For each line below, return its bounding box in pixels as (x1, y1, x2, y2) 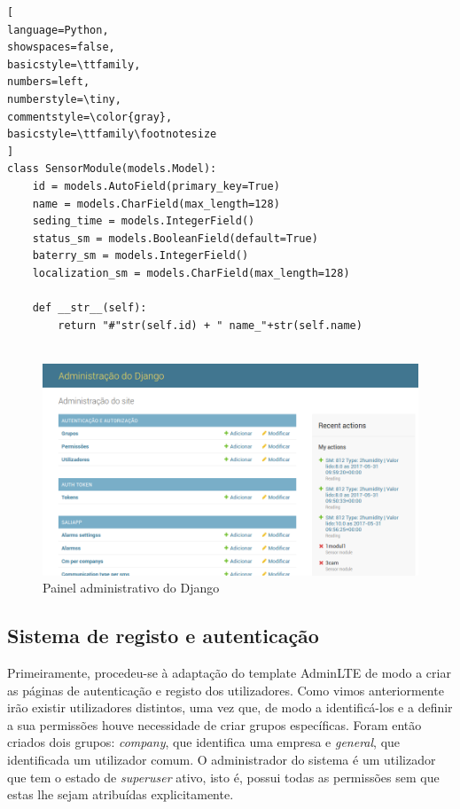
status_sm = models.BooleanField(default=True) (32, 232, 318, 245)
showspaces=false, (7, 41, 115, 54)
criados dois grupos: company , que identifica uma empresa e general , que (7, 733, 401, 751)
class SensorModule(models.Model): (7, 162, 217, 176)
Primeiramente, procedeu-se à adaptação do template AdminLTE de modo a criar (7, 664, 451, 682)
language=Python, (7, 23, 109, 36)
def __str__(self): (32, 302, 147, 315)
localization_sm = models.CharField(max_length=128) (32, 266, 350, 279)
